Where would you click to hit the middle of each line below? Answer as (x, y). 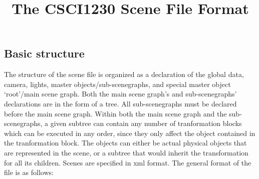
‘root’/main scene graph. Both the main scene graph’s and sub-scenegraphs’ (120, 94)
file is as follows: (29, 172)
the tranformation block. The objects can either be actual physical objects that (125, 143)
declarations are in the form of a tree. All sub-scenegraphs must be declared (120, 103)
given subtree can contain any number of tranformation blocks (146, 123)
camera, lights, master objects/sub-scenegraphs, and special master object (117, 84)
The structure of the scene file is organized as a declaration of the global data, (124, 74)
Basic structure (44, 53)
